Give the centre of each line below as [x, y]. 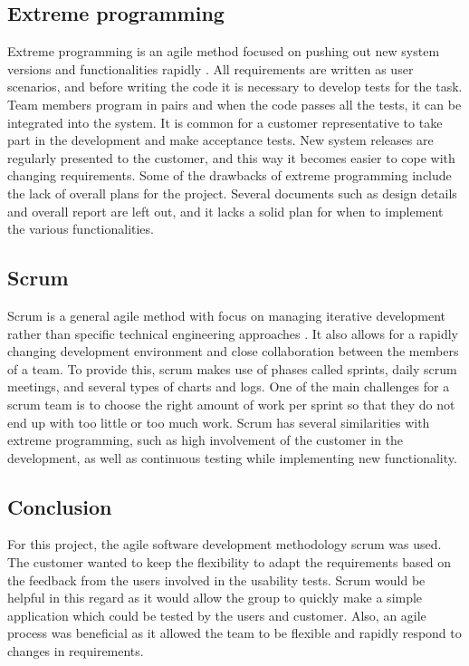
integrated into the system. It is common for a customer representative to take [225, 122]
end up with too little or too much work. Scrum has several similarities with [219, 422]
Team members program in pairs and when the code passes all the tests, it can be [234, 104]
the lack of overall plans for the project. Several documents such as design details [232, 193]
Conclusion [60, 506]
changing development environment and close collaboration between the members [233, 351]
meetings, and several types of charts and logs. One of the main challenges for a [229, 386]
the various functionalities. [81, 229]
